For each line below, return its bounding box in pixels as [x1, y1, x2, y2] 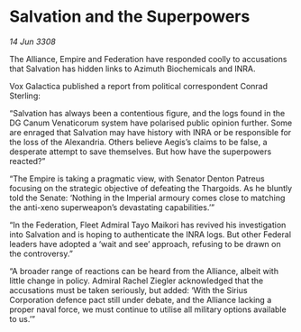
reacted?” [9, 155, 46, 166]
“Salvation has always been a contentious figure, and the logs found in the [9, 107, 286, 118]
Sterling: [9, 90, 41, 101]
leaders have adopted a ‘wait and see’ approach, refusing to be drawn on [9, 238, 281, 249]
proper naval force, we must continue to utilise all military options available [9, 304, 287, 315]
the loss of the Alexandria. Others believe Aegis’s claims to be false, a [9, 136, 268, 147]
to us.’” [9, 313, 36, 324]
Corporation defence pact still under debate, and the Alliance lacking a [9, 294, 272, 305]
